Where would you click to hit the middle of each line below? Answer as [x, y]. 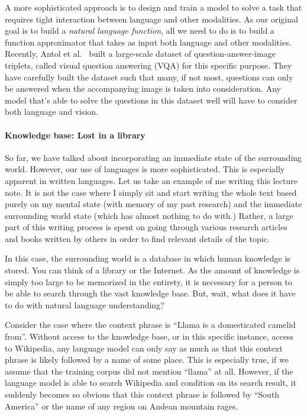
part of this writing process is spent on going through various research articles [146, 227]
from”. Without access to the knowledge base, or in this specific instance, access [149, 336]
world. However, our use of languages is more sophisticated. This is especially [145, 169]
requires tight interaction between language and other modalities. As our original [151, 19]
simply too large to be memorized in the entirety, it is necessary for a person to [148, 281]
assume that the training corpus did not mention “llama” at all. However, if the [149, 371]
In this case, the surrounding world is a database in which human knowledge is [148, 258]
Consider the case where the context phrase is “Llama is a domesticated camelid [150, 325]
